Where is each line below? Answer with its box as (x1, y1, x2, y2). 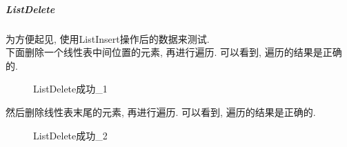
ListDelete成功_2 (33, 128, 108, 142)
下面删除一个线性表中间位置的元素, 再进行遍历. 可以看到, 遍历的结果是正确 (6, 45, 342, 59)
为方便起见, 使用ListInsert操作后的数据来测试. (6, 31, 210, 46)
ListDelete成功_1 (33, 81, 108, 96)
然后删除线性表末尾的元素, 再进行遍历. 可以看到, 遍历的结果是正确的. (6, 104, 316, 119)
